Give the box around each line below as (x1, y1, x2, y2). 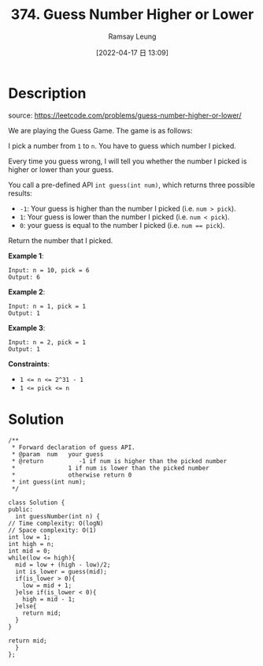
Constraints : (8, 359, 50, 369)
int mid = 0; (8, 547, 51, 555)
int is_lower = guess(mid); (15, 567, 108, 575)
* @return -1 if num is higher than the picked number (11, 457, 227, 465)
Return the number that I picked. (8, 235, 113, 245)
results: (8, 188, 33, 198)
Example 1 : (8, 251, 44, 260)
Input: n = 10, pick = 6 (8, 266, 90, 274)
